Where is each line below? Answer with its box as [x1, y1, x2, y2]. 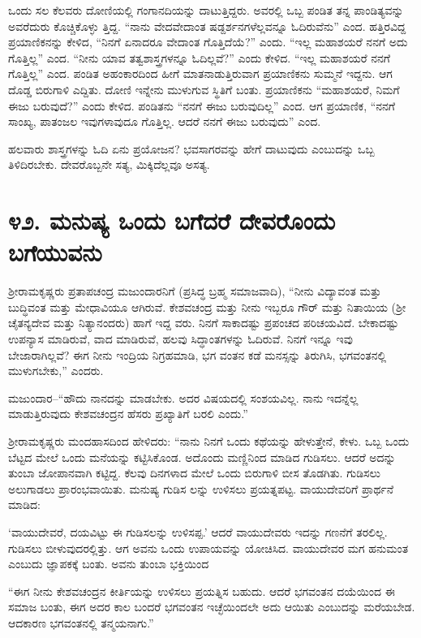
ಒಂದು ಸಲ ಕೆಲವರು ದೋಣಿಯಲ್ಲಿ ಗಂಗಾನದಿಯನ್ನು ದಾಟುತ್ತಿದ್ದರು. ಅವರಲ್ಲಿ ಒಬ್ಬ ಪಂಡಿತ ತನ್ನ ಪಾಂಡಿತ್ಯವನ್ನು [8, 2, 404, 18]
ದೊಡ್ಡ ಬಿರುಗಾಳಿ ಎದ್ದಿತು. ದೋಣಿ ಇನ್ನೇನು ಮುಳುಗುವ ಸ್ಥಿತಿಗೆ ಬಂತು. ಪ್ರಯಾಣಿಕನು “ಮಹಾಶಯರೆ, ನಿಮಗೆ [8, 80, 400, 97]
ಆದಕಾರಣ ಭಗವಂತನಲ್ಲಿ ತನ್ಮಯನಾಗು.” [8, 614, 154, 631]
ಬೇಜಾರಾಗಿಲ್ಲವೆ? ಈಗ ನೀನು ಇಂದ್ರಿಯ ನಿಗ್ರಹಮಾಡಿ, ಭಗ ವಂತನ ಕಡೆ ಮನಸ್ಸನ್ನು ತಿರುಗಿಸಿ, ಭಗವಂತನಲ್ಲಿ [8, 346, 387, 363]
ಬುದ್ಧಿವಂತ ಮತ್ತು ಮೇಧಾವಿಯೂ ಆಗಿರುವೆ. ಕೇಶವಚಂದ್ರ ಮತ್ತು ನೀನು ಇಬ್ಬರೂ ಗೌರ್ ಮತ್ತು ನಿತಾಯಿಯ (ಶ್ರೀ [8, 298, 406, 315]
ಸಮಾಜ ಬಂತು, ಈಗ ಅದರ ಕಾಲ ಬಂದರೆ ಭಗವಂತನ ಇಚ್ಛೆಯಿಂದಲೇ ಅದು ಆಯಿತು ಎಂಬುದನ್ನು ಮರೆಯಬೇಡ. [8, 598, 415, 615]
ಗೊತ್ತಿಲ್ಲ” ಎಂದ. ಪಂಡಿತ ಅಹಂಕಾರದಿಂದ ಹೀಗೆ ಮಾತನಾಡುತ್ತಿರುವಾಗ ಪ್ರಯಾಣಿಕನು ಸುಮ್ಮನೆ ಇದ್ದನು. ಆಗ [8, 65, 393, 82]
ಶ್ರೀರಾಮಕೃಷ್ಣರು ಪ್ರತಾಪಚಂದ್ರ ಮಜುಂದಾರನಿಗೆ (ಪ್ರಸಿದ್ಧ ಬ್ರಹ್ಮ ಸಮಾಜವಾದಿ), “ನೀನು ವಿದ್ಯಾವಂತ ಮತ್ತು [8, 282, 381, 300]
